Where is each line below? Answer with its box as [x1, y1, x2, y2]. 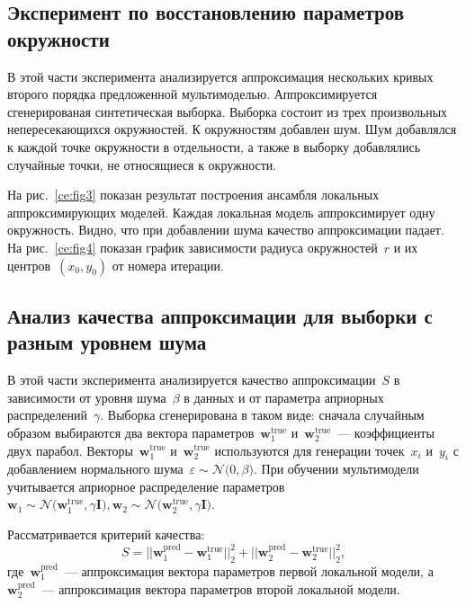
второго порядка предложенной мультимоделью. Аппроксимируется [7, 85, 378, 103]
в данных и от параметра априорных [184, 387, 384, 406]
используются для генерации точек [214, 440, 405, 459]
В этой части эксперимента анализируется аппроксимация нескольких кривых [7, 67, 434, 85]
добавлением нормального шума [7, 459, 184, 478]
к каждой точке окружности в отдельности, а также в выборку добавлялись [7, 137, 421, 156]
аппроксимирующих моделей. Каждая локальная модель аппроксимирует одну [7, 202, 435, 221]
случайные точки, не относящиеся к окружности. [7, 155, 277, 173]
